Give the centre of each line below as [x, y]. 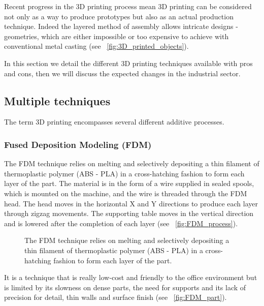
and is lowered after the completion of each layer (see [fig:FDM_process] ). [121, 223]
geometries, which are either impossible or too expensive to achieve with [117, 36]
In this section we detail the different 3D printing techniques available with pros [128, 63]
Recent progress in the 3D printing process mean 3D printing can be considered [128, 6]
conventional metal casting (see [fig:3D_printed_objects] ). [96, 46]
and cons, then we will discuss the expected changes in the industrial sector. [122, 73]
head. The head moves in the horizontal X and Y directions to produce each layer [131, 203]
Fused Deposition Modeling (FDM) [78, 144]
